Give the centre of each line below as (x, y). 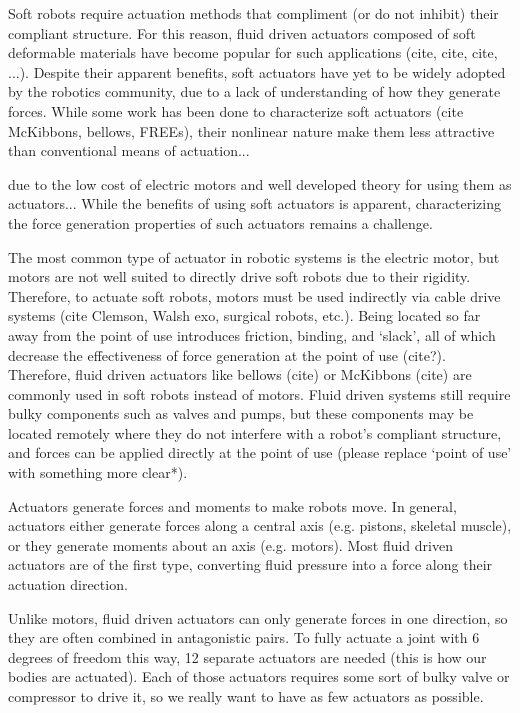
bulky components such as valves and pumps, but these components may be (241, 413)
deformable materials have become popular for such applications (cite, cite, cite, (253, 52)
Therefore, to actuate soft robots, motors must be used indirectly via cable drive (254, 295)
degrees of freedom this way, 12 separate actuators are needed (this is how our (247, 656)
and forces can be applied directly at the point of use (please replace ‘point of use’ (260, 452)
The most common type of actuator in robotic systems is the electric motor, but (254, 256)
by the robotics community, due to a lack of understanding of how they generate (254, 91)
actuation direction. (68, 584)
